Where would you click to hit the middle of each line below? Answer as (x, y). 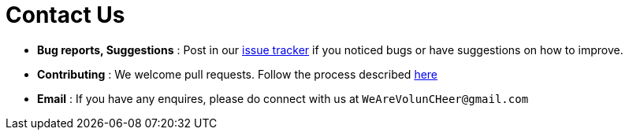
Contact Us (65, 15)
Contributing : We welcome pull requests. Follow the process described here (238, 74)
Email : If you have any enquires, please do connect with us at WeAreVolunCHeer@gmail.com (283, 98)
